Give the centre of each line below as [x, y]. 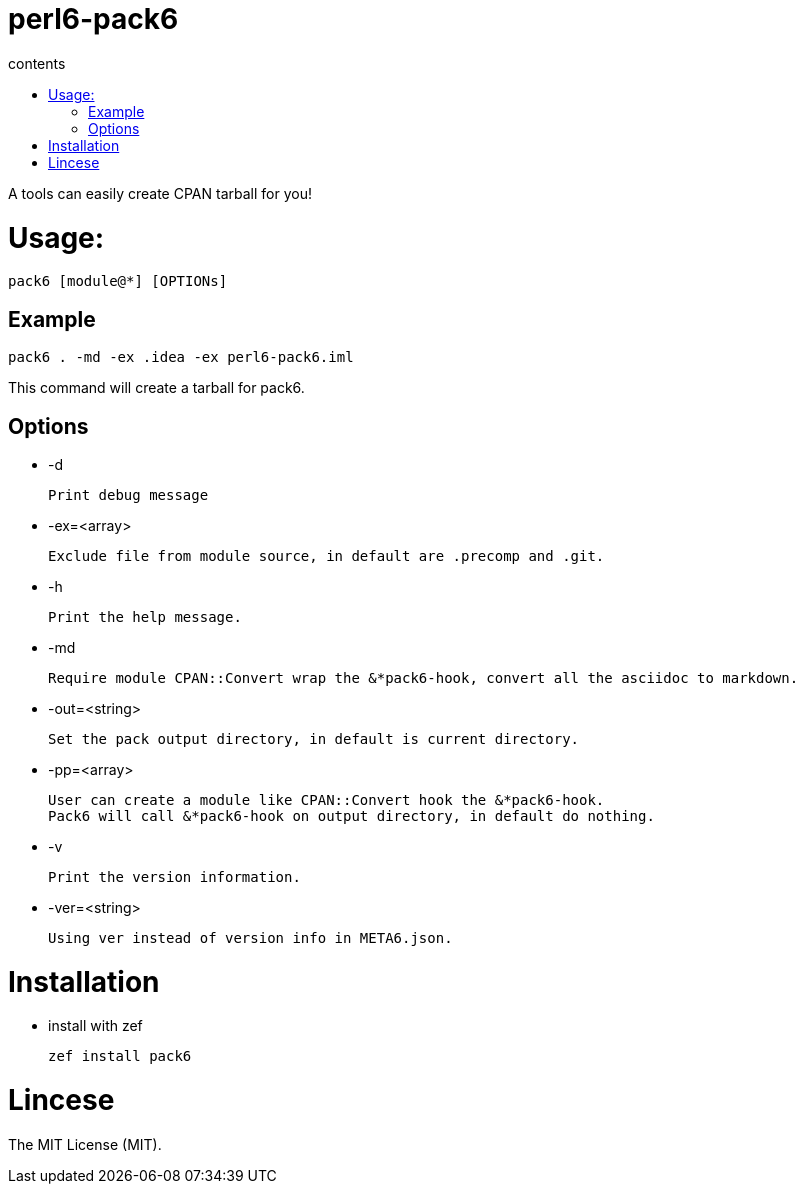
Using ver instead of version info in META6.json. [250, 937]
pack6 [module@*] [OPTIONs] [118, 281]
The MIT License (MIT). [85, 1144]
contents [37, 63]
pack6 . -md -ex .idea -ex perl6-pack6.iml [181, 357]
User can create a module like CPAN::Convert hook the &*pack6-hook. [326, 799]
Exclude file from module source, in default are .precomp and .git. [326, 555]
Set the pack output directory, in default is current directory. [314, 738]
